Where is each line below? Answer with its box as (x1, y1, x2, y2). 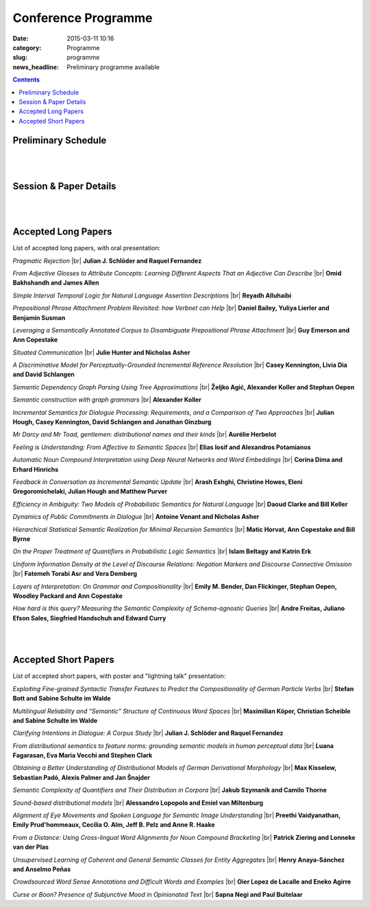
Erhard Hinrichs (12, 465, 59, 473)
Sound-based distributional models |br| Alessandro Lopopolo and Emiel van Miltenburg (12, 799, 264, 807)
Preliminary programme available (66, 62, 160, 71)
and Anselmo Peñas (12, 865, 71, 873)
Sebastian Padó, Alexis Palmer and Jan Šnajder (12, 773, 150, 782)
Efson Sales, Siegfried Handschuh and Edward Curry (12, 614, 166, 622)
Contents (12, 75, 40, 84)
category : (12, 43, 42, 51)
